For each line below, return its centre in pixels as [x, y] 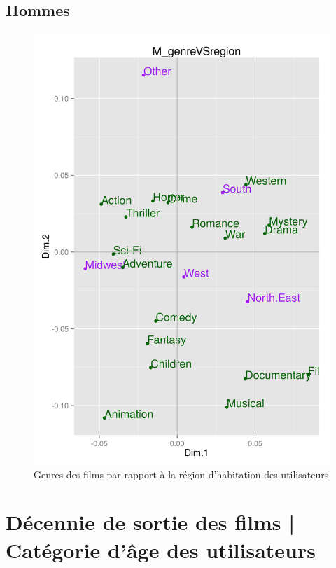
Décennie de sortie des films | [150, 522]
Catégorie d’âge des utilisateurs [161, 549]
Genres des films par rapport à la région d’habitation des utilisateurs [181, 474]
